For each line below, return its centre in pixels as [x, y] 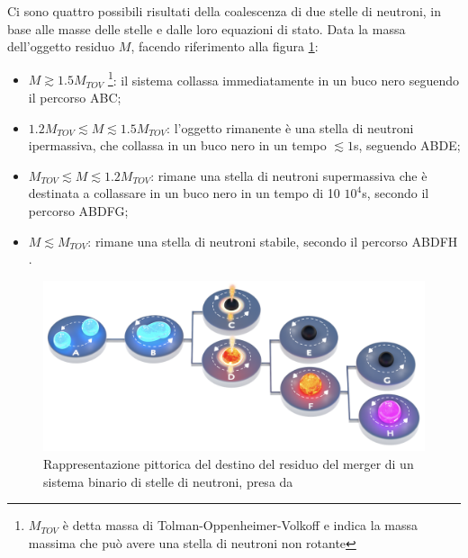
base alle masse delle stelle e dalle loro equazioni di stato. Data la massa [207, 28]
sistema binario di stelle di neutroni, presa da [168, 481]
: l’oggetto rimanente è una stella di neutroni [290, 127]
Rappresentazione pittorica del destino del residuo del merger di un [229, 464]
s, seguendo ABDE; [407, 145]
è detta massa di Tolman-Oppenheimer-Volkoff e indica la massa [240, 525]
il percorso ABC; [75, 98]
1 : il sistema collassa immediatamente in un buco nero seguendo [283, 78]
